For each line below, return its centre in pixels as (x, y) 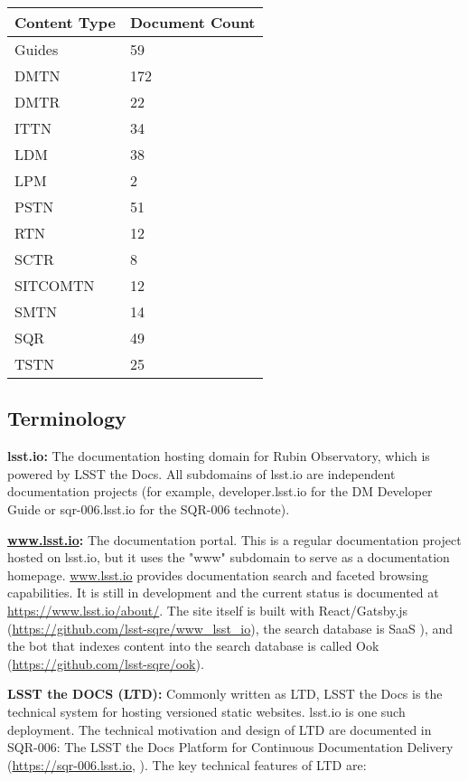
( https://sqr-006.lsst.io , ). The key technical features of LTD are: (187, 764)
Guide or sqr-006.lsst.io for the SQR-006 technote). (149, 508)
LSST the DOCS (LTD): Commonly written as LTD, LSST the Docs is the (225, 694)
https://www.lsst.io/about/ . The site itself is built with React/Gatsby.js (208, 610)
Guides (37, 49)
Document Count (192, 22)
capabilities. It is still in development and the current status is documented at (223, 593)
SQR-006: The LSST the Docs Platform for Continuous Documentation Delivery (230, 747)
